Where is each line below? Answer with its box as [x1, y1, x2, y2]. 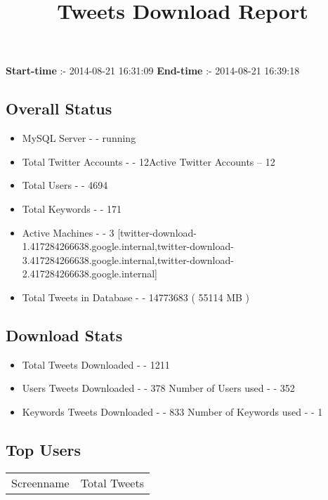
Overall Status [6, 98, 112, 119]
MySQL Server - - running [22, 131, 136, 145]
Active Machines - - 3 [22, 225, 114, 239]
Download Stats [6, 324, 123, 346]
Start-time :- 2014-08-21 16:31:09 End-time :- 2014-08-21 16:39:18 [6, 63, 300, 78]
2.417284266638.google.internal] [22, 266, 157, 281]
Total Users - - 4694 [22, 178, 108, 192]
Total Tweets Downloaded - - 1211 [22, 357, 170, 371]
